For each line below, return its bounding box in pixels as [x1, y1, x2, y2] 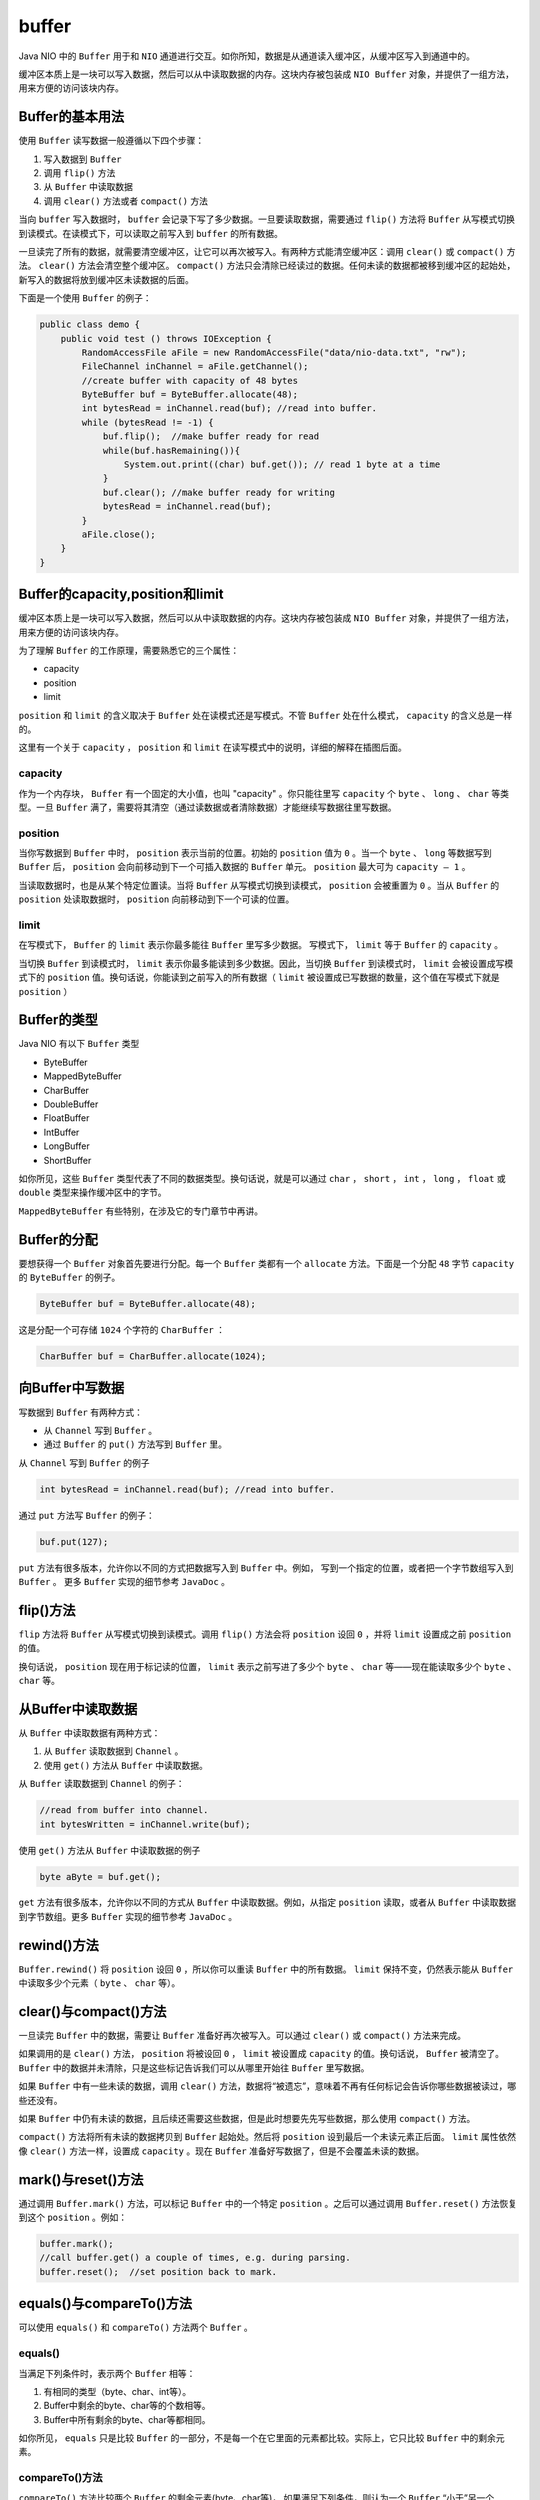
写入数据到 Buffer [43, 153, 122, 165]
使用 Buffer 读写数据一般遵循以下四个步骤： [18, 135, 205, 147]
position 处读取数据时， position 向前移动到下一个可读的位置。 [18, 893, 295, 905]
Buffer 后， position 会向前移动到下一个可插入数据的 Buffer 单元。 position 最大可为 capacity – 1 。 [18, 861, 471, 873]
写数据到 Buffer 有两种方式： [18, 1406, 144, 1418]
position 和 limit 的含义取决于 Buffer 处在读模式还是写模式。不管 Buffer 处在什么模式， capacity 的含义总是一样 [18, 709, 513, 721]
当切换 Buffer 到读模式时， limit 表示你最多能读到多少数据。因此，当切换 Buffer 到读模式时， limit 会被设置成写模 [18, 957, 514, 969]
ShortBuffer [43, 1154, 92, 1166]
